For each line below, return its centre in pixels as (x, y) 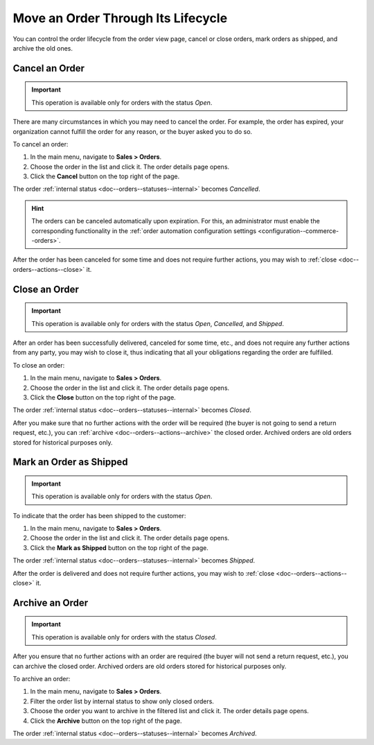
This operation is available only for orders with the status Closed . (124, 637)
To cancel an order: (41, 144)
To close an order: (39, 365)
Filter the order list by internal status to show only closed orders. (122, 701)
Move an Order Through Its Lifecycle (120, 18)
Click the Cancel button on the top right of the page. (105, 176)
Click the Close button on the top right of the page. (103, 397)
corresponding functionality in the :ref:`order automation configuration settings (144, 231)
